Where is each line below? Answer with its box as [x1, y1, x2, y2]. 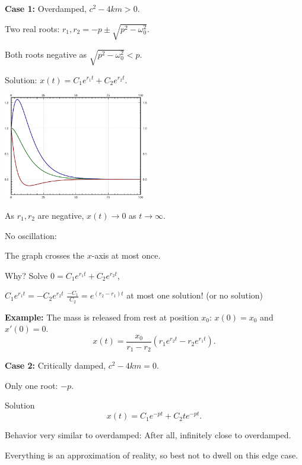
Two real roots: [5, 22, 60, 34]
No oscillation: [5, 229, 57, 241]
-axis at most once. [91, 249, 161, 262]
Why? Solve [5, 269, 48, 281]
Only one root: [5, 379, 58, 391]
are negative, [37, 209, 84, 221]
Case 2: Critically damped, [5, 359, 106, 372]
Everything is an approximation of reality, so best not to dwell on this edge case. [5, 448, 298, 461]
